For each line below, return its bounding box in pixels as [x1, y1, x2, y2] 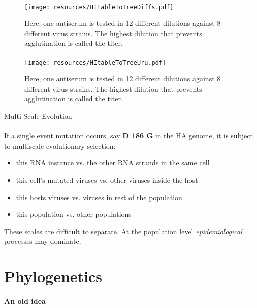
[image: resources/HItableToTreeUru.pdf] [24, 59, 167, 66]
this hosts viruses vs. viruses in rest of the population [16, 191, 182, 202]
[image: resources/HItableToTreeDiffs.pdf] [24, 3, 174, 11]
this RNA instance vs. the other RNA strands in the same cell [16, 157, 210, 168]
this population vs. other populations [16, 209, 132, 219]
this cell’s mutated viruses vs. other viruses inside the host [16, 175, 198, 185]
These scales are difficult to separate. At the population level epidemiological [4, 226, 242, 236]
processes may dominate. [4, 236, 81, 246]
